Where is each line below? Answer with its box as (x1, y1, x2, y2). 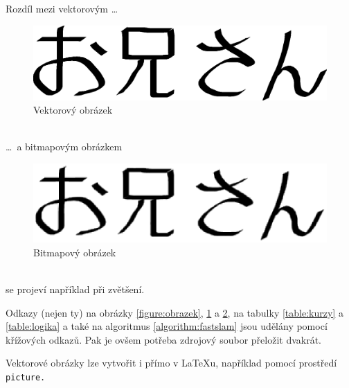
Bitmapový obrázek (33, 245, 116, 259)
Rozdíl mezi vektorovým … (6, 1, 118, 15)
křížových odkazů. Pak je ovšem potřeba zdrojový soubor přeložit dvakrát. (6, 332, 322, 346)
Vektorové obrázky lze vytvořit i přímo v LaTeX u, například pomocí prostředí (6, 355, 337, 370)
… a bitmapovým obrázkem (6, 139, 123, 154)
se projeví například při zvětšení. (6, 281, 145, 296)
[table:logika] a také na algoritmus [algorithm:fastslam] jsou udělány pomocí (6, 319, 328, 333)
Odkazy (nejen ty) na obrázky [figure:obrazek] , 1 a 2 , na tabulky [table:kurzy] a (6, 305, 343, 319)
